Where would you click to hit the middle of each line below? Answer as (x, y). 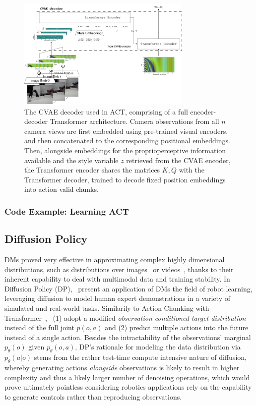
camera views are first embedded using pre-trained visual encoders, (126, 131)
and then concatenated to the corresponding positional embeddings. (127, 141)
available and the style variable (71, 160)
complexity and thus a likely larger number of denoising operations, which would (127, 377)
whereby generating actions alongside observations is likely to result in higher (122, 368)
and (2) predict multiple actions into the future (177, 327)
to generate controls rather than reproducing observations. (93, 396)
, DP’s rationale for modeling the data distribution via (158, 347)
